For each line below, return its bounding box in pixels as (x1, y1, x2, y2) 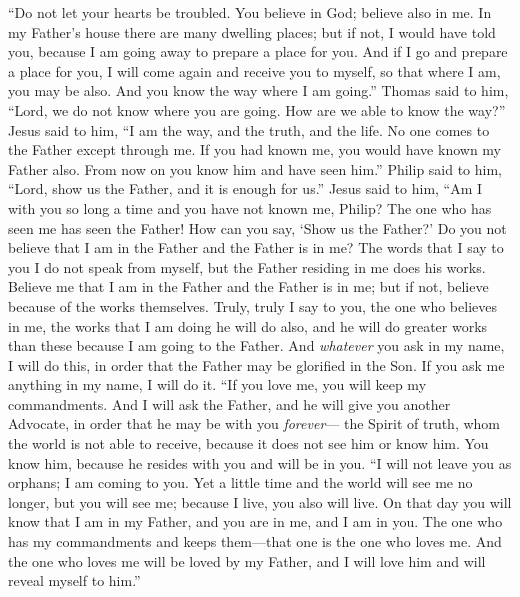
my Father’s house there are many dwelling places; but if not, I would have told (8, 21, 496, 42)
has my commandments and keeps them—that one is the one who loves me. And (8, 531, 502, 552)
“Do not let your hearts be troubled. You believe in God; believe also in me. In (8, 2, 492, 22)
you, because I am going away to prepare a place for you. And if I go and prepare (8, 41, 508, 62)
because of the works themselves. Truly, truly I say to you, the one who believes (8, 295, 497, 316)
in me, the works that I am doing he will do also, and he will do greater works (8, 315, 488, 336)
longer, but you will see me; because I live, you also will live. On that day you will (8, 491, 512, 512)
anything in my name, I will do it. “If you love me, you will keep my (8, 374, 427, 395)
